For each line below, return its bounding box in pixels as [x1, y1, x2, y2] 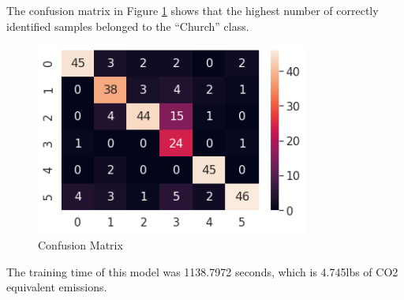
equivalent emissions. [6, 279, 107, 295]
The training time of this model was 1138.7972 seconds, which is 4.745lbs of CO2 [6, 263, 398, 279]
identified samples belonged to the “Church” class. [6, 17, 249, 34]
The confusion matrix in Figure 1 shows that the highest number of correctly [6, 2, 379, 18]
